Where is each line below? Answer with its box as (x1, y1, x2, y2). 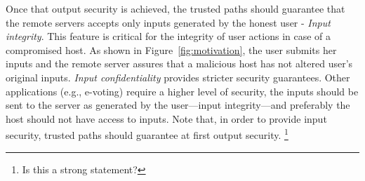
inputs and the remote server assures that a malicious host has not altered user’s (6, 56, 353, 71)
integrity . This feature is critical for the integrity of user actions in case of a (6, 29, 331, 43)
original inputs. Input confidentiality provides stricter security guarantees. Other (6, 69, 350, 84)
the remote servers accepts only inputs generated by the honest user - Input (6, 15, 331, 29)
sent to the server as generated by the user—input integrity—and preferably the (6, 98, 350, 112)
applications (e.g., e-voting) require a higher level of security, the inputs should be (6, 83, 359, 98)
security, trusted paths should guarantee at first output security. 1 (6, 126, 288, 142)
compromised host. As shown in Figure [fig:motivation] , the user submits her (6, 42, 337, 57)
